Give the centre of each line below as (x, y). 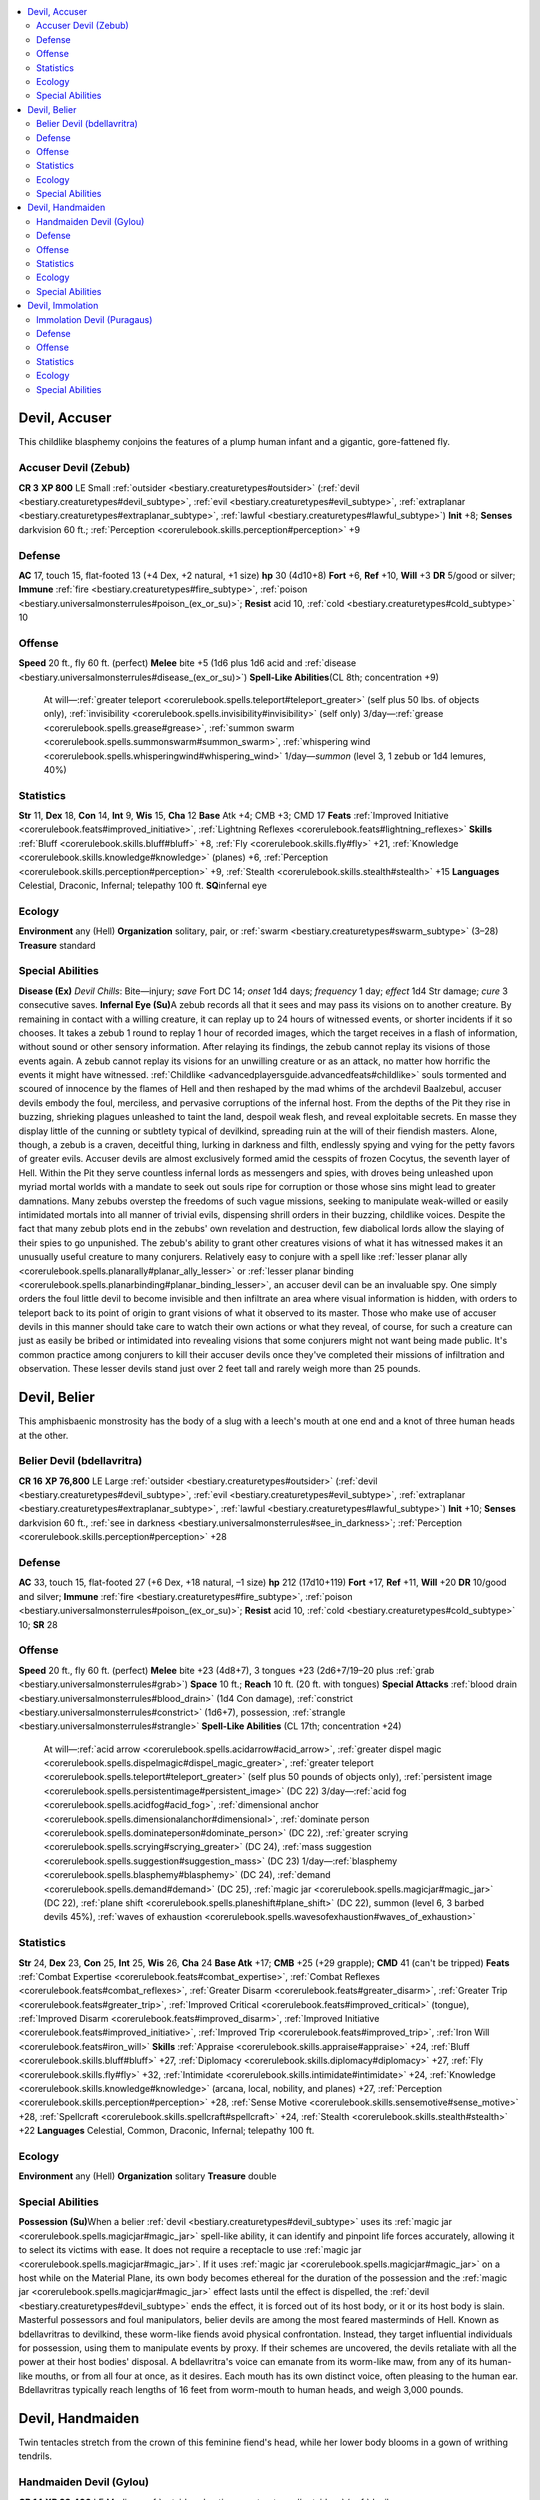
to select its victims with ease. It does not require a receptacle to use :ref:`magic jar (190, 2250)
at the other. (43, 1435)
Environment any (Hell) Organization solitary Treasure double (147, 2176)
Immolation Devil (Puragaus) (94, 319)
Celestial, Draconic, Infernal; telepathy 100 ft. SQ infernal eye (142, 886)
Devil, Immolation (63, 306)
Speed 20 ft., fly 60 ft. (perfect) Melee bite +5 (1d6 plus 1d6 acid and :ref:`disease (187, 663)
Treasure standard (57, 945)
